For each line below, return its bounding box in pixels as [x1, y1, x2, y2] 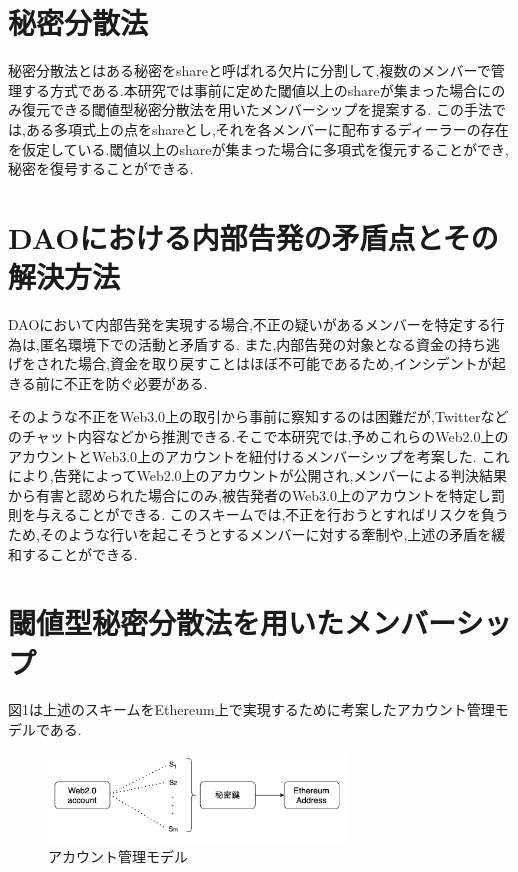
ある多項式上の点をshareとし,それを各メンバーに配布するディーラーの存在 [25, 118, 509, 139]
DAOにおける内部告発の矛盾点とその [8, 216, 499, 257]
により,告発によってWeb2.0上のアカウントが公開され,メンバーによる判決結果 [8, 465, 508, 486]
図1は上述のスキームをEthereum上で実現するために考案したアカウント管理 [8, 699, 495, 720]
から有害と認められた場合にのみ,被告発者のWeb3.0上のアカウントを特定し [8, 484, 492, 505]
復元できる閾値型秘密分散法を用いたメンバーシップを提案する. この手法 [21, 99, 492, 120]
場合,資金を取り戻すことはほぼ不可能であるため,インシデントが [77, 353, 492, 374]
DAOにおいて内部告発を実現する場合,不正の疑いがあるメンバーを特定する [8, 314, 491, 334]
